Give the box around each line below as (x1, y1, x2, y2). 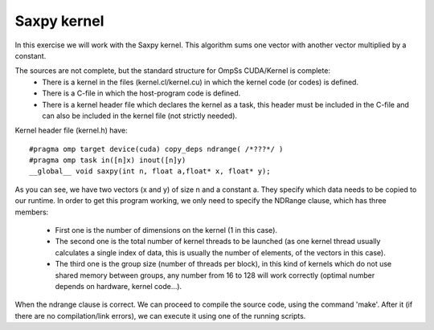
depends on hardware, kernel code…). (55, 281, 182, 291)
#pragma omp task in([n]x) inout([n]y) (29, 156, 186, 165)
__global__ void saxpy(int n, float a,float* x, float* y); (29, 167, 271, 176)
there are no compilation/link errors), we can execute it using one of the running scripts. (14, 311, 306, 320)
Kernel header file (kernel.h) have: (14, 125, 128, 136)
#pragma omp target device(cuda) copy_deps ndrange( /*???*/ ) (29, 145, 284, 153)
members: (14, 207, 49, 217)
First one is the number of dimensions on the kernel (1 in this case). (55, 226, 277, 235)
